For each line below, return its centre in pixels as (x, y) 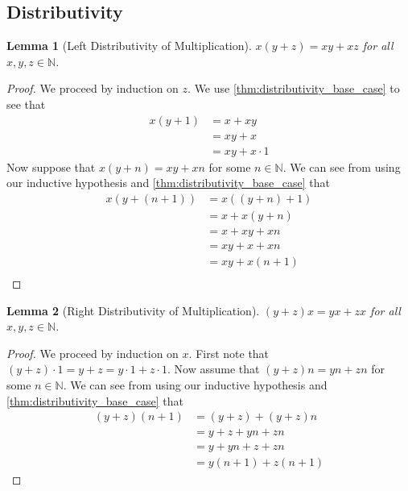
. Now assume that (214, 369)
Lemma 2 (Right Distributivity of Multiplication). (133, 310)
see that (26, 104)
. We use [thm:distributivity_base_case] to (294, 88)
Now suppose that (51, 166)
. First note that (229, 353)
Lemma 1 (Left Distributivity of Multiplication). (129, 46)
